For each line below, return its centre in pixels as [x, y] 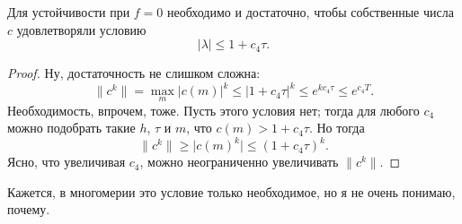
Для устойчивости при [69, 12]
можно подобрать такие [71, 128]
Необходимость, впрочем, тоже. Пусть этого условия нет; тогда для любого [213, 110]
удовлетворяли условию [81, 29]
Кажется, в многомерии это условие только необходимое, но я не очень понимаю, [231, 191]
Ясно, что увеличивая [67, 162]
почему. [29, 209]
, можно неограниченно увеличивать [239, 162]
